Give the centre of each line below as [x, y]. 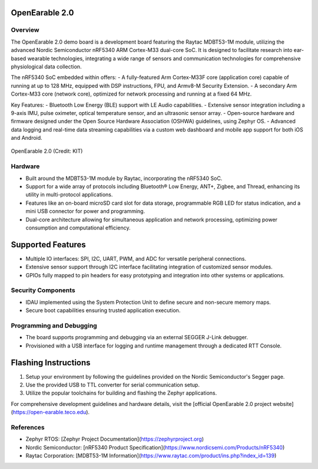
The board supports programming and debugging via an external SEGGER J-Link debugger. [137, 337]
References [28, 427]
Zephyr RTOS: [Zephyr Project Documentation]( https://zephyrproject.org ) [115, 439]
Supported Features [49, 245]
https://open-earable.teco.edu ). [51, 412]
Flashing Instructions [51, 363]
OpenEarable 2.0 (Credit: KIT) [47, 151]
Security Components [43, 290]
